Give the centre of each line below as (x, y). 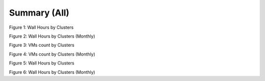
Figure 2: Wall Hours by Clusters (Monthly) (52, 36)
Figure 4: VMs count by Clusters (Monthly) (52, 54)
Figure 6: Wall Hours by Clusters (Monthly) (52, 72)
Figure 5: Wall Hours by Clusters (42, 63)
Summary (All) (39, 13)
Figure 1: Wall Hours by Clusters (41, 27)
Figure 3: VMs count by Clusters (42, 45)
